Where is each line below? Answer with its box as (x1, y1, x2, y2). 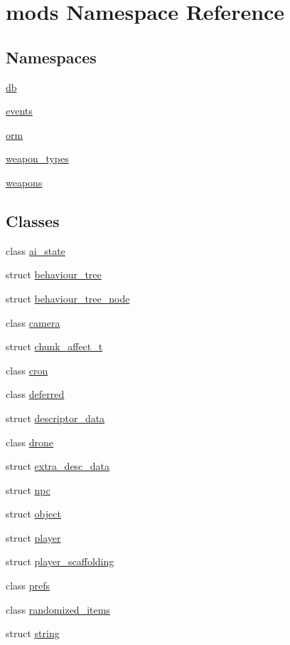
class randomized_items (6, 602, 110, 617)
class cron (6, 362, 48, 377)
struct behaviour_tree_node (6, 290, 130, 305)
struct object (6, 506, 61, 521)
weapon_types (6, 151, 69, 166)
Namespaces (6, 46, 97, 68)
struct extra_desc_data (6, 458, 110, 473)
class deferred (6, 387, 65, 402)
